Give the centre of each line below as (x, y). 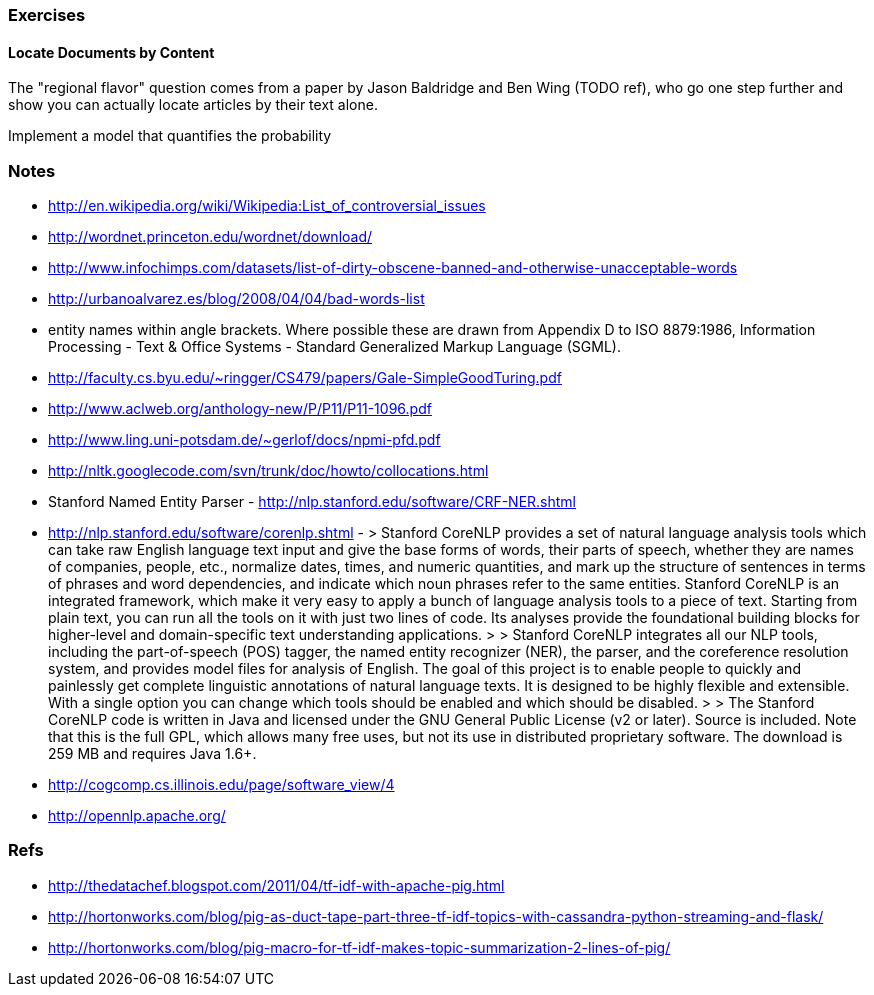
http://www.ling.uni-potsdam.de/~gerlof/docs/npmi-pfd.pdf (244, 439)
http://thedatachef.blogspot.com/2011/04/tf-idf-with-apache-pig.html (276, 885)
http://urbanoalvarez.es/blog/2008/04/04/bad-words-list (236, 298)
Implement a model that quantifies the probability (170, 136)
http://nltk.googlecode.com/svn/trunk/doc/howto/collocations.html (268, 470)
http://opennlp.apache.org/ (137, 815)
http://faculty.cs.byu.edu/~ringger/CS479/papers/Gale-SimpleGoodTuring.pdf (305, 377)
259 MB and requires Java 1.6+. (152, 753)
